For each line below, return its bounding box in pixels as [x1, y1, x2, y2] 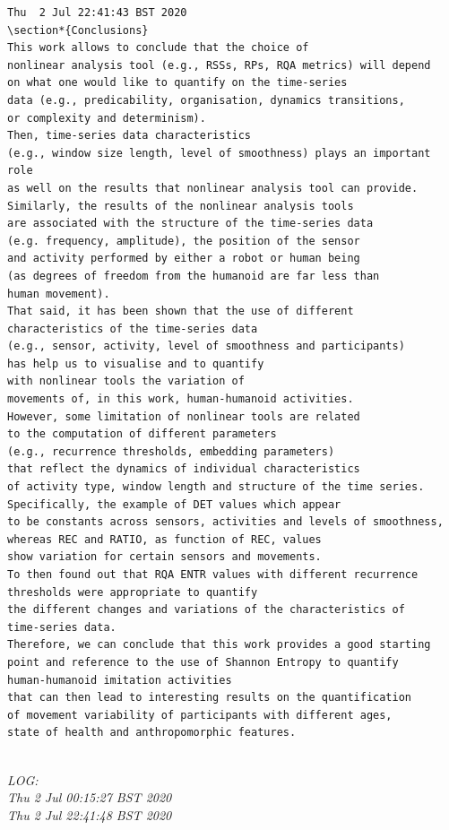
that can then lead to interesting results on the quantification [7, 691, 412, 705]
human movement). [7, 287, 110, 300]
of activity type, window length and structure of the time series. [7, 480, 425, 494]
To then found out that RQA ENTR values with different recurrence [7, 568, 419, 581]
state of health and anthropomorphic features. [7, 726, 297, 739]
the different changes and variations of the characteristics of [7, 603, 405, 617]
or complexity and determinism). [7, 111, 206, 125]
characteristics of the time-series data [7, 322, 258, 335]
